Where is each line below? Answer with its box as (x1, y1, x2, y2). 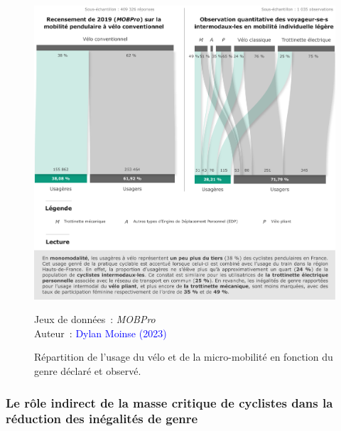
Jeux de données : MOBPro (34, 312, 156, 327)
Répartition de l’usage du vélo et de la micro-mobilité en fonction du (34, 349, 333, 364)
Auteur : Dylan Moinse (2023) (34, 325, 167, 340)
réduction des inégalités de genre (6, 410, 198, 427)
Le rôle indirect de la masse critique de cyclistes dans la (6, 393, 333, 411)
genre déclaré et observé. (34, 364, 141, 378)
